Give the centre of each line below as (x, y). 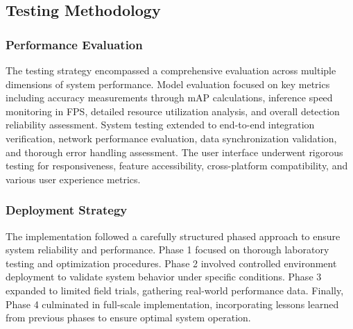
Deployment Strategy (67, 210)
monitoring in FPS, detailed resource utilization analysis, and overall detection (173, 111)
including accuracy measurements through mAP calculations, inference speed (169, 98)
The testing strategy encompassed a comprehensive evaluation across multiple (171, 70)
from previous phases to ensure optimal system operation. (128, 318)
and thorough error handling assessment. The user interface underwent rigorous (174, 152)
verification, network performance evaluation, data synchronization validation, (171, 138)
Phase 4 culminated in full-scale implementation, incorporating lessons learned (172, 304)
